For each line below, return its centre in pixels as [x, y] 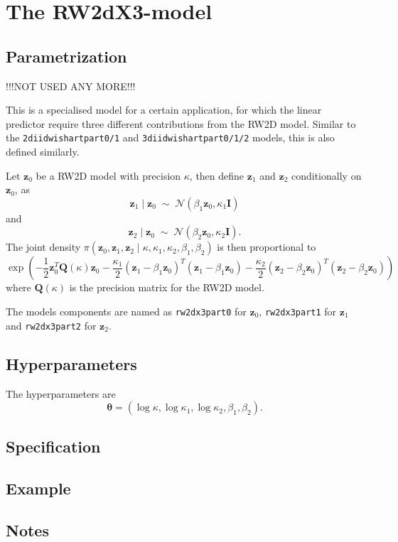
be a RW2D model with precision [108, 175]
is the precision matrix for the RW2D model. [167, 287]
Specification [53, 446]
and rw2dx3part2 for [51, 325]
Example [38, 488]
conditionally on [326, 175]
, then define [217, 175]
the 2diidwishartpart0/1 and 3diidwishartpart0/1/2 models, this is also [170, 137]
